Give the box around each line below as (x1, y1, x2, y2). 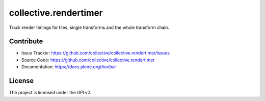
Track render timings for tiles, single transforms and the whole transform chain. (9, 25, 169, 30)
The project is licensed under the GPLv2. (9, 90, 92, 96)
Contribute (9, 37, 43, 46)
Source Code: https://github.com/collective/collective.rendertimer (21, 57, 155, 63)
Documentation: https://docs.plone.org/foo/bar (21, 64, 116, 70)
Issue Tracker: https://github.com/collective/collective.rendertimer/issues (21, 50, 170, 56)
